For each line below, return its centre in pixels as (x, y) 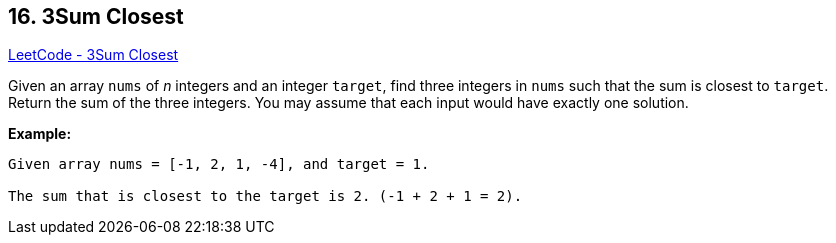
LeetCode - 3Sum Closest (93, 55)
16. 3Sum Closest (96, 16)
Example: (40, 134)
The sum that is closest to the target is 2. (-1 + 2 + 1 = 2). (265, 196)
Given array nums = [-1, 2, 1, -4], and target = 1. (219, 164)
